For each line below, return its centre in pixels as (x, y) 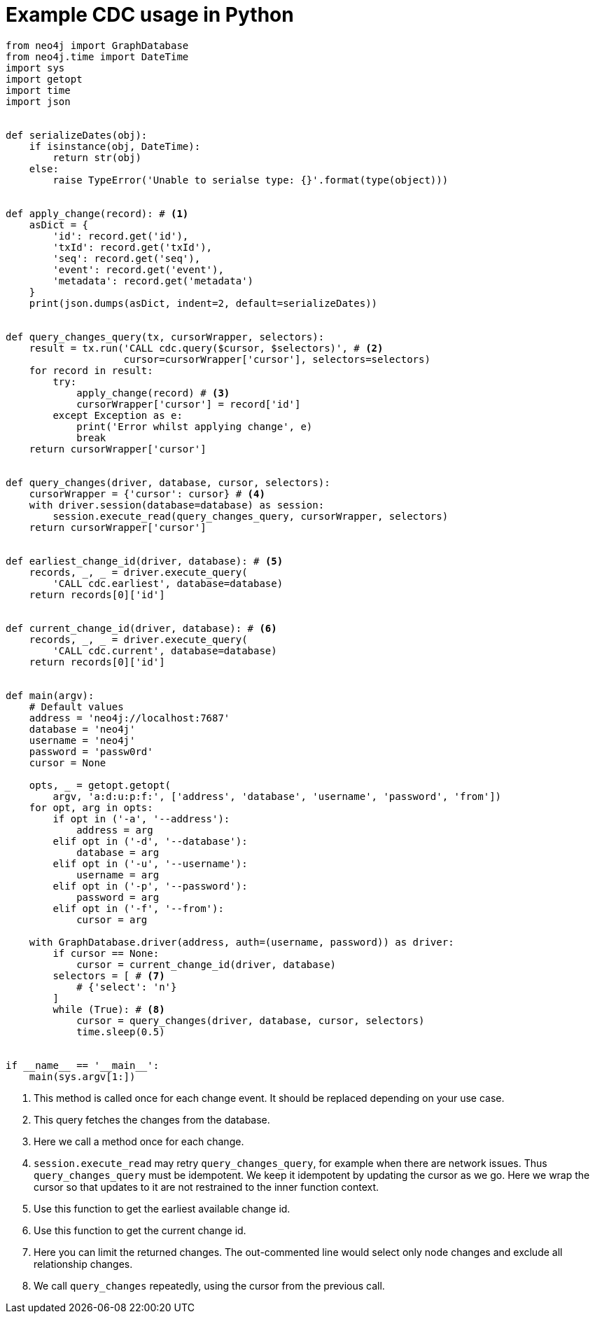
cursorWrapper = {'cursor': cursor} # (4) (147, 493)
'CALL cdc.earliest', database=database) (168, 583)
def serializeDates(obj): (77, 135)
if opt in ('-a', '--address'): (141, 819)
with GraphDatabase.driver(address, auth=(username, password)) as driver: (241, 942)
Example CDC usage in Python (150, 15)
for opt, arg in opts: (91, 807)
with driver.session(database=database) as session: (177, 505)
